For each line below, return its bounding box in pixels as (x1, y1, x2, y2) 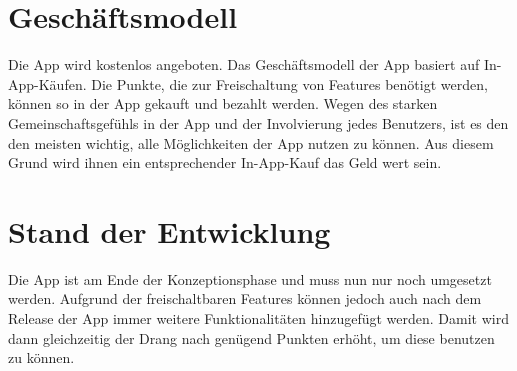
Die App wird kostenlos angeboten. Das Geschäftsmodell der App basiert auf (8, 54, 480, 75)
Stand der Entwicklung (8, 210, 331, 251)
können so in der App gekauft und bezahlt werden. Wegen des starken (8, 93, 438, 114)
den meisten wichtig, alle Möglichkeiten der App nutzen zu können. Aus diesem (8, 132, 494, 153)
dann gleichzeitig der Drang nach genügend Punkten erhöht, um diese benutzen (8, 327, 495, 348)
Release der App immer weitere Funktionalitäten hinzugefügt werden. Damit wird (8, 308, 509, 328)
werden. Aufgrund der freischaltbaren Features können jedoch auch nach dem (8, 288, 482, 309)
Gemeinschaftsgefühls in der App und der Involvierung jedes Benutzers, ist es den (8, 112, 509, 133)
